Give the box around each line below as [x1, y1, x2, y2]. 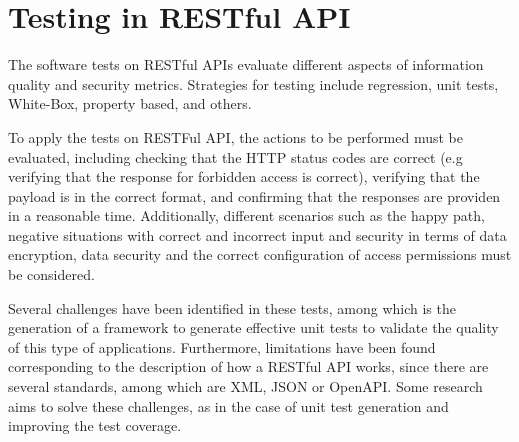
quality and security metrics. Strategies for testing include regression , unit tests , [8, 73, 499, 94]
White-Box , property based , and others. [8, 93, 252, 114]
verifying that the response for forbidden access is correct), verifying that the [8, 166, 480, 187]
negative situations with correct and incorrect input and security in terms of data [8, 224, 507, 245]
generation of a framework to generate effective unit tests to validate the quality [8, 317, 499, 338]
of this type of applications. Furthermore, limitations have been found [8, 336, 436, 357]
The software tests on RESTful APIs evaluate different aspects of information [8, 54, 484, 75]
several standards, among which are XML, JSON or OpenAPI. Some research [8, 376, 483, 397]
